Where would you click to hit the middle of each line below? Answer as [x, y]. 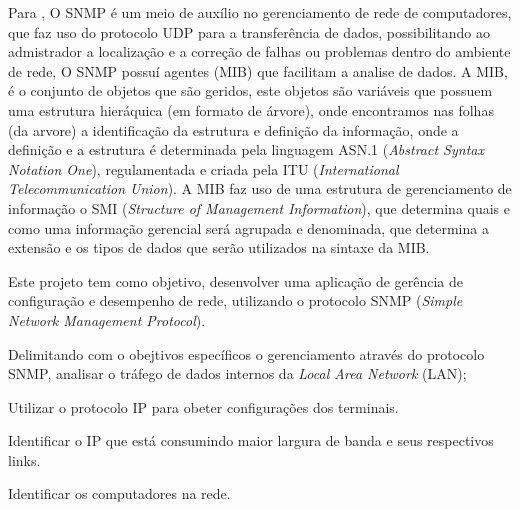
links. [24, 459]
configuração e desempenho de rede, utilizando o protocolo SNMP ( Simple [235, 300]
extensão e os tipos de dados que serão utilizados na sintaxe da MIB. [219, 247]
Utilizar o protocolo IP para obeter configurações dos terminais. [203, 406]
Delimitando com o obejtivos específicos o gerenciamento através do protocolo [246, 353]
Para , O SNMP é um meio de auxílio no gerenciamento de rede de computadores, [260, 12]
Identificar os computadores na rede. [119, 493]
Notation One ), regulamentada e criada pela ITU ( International [203, 168]
